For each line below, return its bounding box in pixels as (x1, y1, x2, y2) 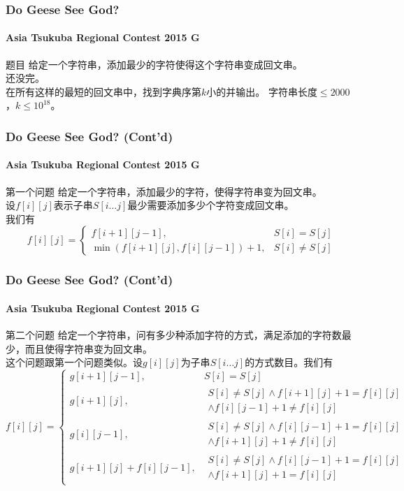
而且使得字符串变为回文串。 (24, 341, 152, 356)
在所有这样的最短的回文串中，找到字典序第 (6, 84, 201, 98)
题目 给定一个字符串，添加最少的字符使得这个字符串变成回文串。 (6, 57, 303, 71)
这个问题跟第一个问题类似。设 (6, 355, 143, 369)
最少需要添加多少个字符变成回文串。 (127, 198, 294, 212)
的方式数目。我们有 (245, 355, 333, 369)
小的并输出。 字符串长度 (206, 84, 317, 98)
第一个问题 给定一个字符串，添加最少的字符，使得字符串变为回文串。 (6, 184, 322, 198)
